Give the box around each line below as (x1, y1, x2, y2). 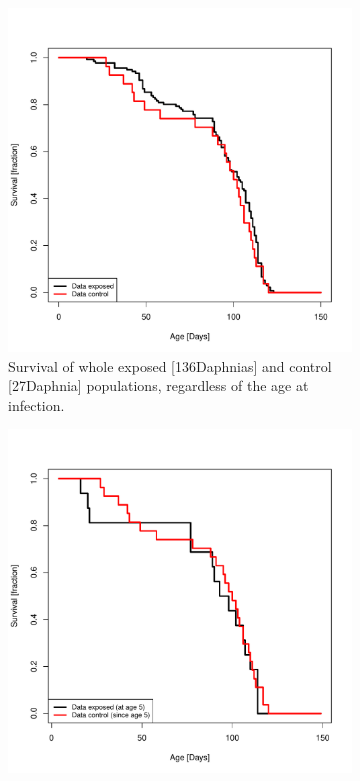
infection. (8, 394, 65, 415)
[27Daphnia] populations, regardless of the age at (8, 375, 309, 396)
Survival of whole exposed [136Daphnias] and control (8, 355, 332, 376)
